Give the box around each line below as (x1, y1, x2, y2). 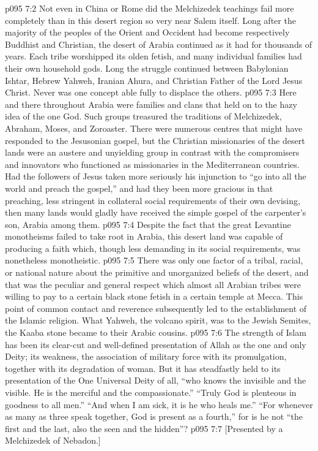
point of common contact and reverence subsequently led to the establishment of (5, 301, 307, 314)
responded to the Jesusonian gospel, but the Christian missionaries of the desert (5, 134, 305, 146)
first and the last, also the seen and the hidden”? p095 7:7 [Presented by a (5, 422, 283, 434)
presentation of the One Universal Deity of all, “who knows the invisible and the (5, 374, 306, 387)
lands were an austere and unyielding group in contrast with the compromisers (5, 146, 300, 159)
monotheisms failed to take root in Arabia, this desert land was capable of (5, 230, 283, 243)
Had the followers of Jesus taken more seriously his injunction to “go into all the (5, 170, 306, 183)
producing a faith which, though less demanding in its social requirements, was (5, 241, 301, 254)
